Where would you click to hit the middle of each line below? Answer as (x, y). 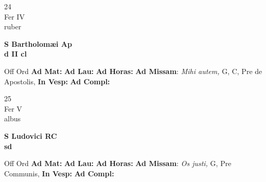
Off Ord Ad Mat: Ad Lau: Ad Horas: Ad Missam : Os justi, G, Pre (118, 163)
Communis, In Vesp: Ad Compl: (59, 173)
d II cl (15, 54)
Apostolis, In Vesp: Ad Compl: (57, 81)
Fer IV (14, 16)
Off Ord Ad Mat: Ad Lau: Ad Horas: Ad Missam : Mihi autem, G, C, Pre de (133, 71)
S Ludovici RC (31, 135)
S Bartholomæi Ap (38, 43)
